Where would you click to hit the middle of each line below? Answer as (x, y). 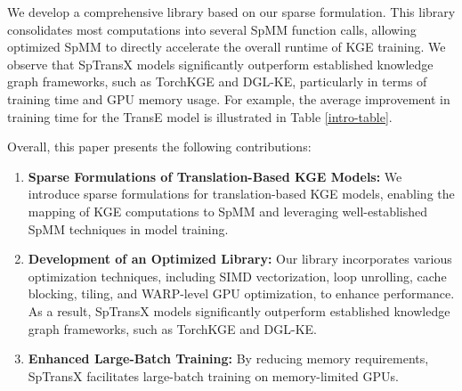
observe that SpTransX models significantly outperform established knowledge (220, 64)
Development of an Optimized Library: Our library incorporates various (240, 259)
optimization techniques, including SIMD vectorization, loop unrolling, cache (237, 276)
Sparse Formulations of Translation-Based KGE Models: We (215, 176)
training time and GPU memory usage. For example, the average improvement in (229, 98)
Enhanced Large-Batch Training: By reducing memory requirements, (228, 358)
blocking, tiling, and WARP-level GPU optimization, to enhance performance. (241, 293)
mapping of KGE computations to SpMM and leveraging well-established (228, 211)
